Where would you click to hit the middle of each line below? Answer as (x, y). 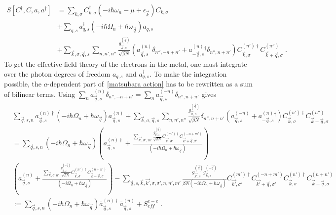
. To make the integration (188, 73)
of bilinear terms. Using (40, 94)
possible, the (23, 84)
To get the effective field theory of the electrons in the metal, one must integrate (126, 64)
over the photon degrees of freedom (57, 73)
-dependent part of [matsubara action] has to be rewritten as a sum (150, 84)
